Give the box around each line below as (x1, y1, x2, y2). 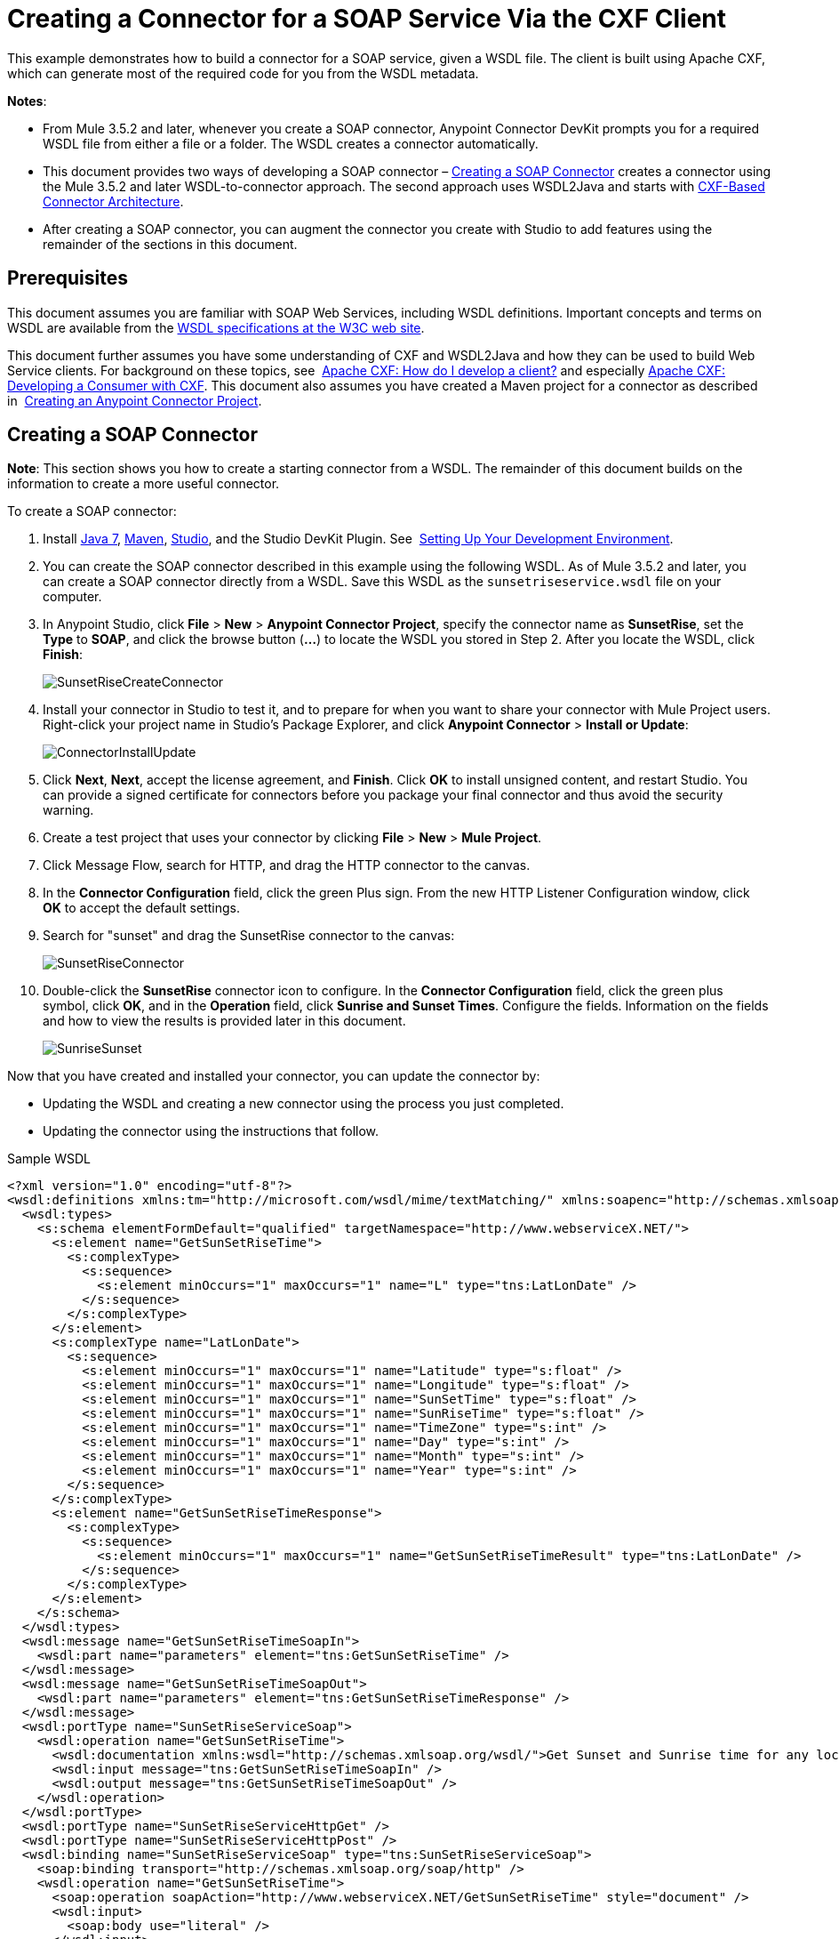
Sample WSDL (7, 1151, 91, 1167)
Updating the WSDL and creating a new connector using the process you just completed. (43, 1096, 564, 1112)
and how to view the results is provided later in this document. (43, 1013, 406, 1029)
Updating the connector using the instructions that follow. (43, 1123, 380, 1139)
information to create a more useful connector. (7, 476, 280, 492)
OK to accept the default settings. (43, 900, 240, 916)
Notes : (7, 93, 47, 109)
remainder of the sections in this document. (43, 236, 298, 252)
